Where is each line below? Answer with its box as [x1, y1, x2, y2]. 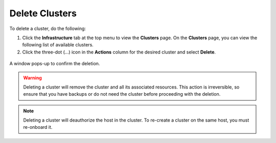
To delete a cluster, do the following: [9, 25, 86, 32]
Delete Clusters [9, 8, 77, 19]
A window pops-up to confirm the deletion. [9, 61, 100, 67]
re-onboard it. [23, 124, 53, 130]
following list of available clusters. [22, 42, 94, 48]
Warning [23, 74, 42, 81]
